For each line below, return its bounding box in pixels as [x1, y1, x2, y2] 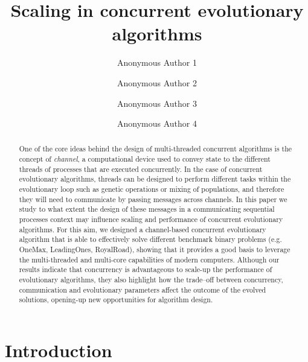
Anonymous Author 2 [117, 76, 197, 89]
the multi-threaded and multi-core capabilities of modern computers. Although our [19, 254, 280, 264]
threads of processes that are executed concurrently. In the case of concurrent [19, 164, 263, 174]
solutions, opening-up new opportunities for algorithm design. [19, 294, 213, 305]
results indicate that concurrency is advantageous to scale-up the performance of [19, 264, 272, 275]
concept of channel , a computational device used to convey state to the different [19, 154, 271, 164]
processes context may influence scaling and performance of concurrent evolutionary [19, 214, 283, 224]
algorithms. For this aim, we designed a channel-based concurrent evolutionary [19, 224, 266, 234]
